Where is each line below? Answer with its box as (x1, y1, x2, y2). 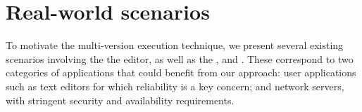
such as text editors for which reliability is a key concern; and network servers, (6, 78, 344, 93)
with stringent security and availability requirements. (6, 92, 235, 107)
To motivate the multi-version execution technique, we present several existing (6, 38, 344, 52)
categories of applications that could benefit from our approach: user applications (6, 65, 356, 80)
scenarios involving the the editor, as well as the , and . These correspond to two (6, 51, 354, 66)
